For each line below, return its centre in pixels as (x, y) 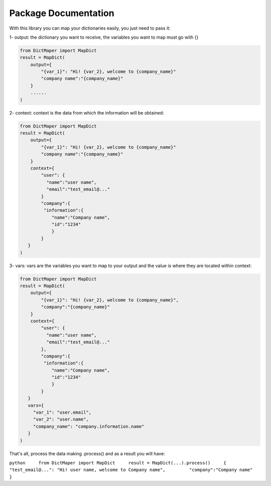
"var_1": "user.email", (62, 412)
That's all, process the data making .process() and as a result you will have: (87, 453)
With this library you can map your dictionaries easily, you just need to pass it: (90, 28)
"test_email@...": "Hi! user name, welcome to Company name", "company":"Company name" (131, 470)
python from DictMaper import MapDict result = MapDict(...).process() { (118, 463)
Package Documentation (62, 13)
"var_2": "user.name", (61, 419)
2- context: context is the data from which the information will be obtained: (87, 112)
